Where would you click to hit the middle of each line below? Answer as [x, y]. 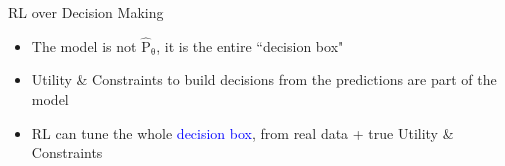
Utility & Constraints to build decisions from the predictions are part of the [264, 79]
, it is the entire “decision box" [250, 45]
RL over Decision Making [86, 12]
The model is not [84, 45]
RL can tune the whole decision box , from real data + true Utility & [242, 132]
